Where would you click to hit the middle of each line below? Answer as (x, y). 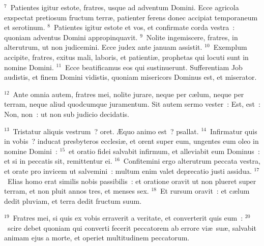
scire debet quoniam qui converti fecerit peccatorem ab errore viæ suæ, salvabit (132, 227)
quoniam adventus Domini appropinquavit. (71, 37)
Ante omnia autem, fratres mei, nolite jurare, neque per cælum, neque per (128, 94)
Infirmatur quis (233, 131)
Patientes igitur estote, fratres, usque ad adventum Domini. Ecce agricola (125, 7)
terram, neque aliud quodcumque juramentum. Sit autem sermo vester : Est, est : (132, 104)
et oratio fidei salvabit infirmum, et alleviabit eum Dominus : (164, 151)
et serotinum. (25, 27)
